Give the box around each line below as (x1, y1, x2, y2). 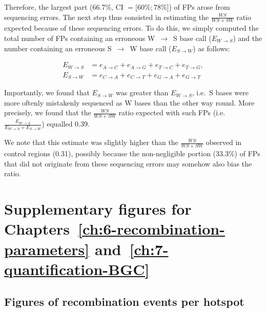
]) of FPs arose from (167, 2, 230, 12)
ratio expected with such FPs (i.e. (118, 107, 226, 118)
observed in (206, 137, 242, 148)
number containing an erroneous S (4, 43, 112, 53)
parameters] (4, 238, 90, 259)
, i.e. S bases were (192, 87, 249, 98)
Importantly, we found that (4, 87, 90, 98)
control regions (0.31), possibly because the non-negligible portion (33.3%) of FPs (4, 148, 260, 159)
